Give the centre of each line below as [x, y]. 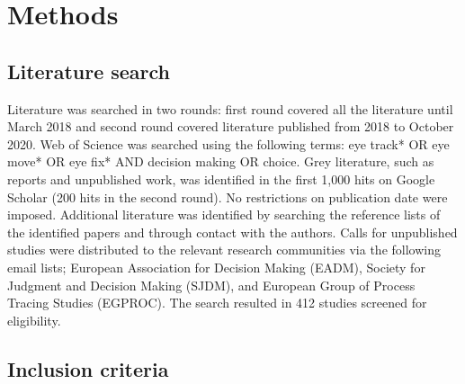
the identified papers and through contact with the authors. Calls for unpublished [232, 232]
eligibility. [34, 320]
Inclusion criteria [88, 368]
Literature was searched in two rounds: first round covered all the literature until [230, 108]
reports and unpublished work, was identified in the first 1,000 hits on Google [221, 179]
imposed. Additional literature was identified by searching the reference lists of [224, 214]
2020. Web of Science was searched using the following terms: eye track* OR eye [228, 143]
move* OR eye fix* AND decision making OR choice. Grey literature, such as [221, 161]
